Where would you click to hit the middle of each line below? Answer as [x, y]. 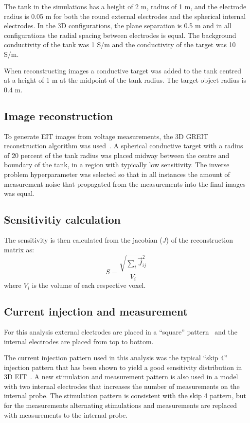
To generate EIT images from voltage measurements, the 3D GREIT [106, 136]
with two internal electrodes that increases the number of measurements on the [122, 386]
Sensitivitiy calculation [62, 220]
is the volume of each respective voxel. [89, 285]
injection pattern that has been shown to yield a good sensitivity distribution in [123, 367]
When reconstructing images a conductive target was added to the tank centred [123, 70]
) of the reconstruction [199, 239]
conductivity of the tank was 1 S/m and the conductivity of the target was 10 [120, 44]
